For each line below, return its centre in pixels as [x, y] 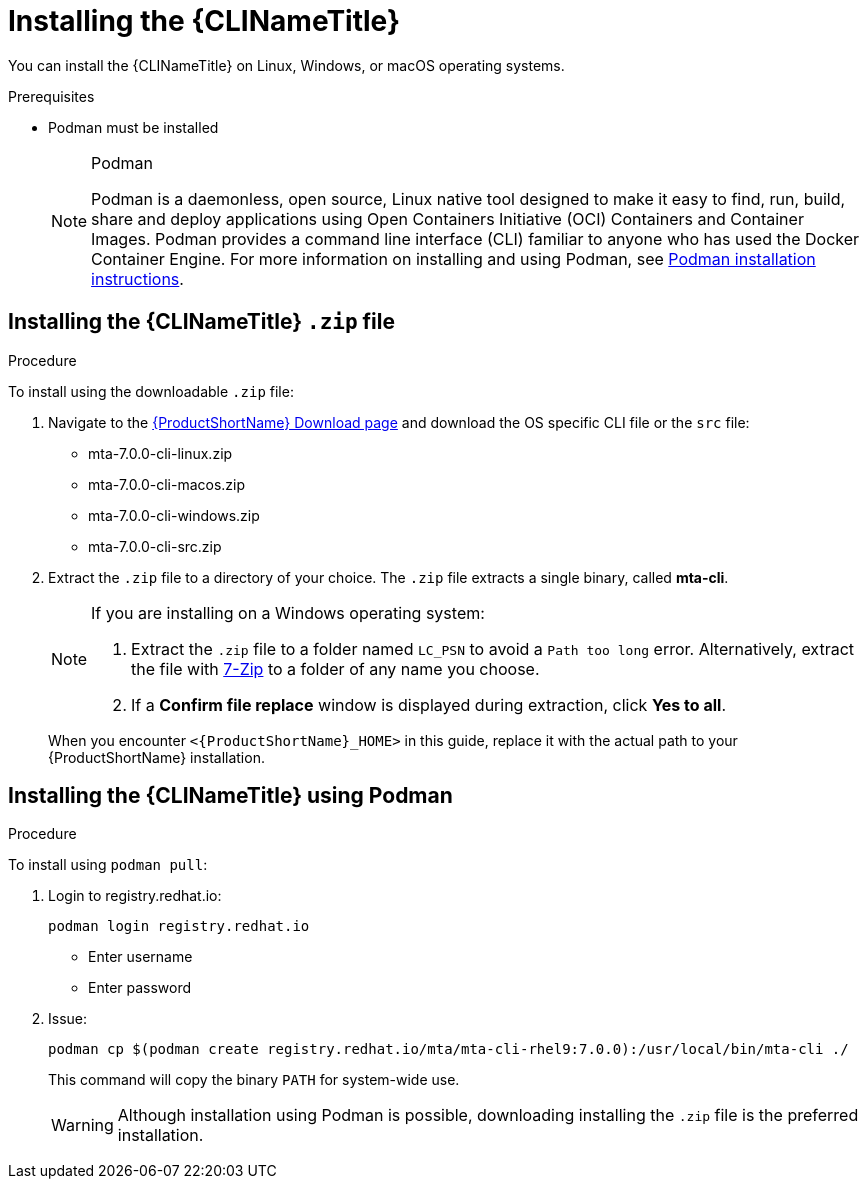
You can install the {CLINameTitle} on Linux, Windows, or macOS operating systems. [286, 65]
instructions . [137, 278]
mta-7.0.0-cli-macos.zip [167, 484]
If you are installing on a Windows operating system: [288, 612]
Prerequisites [51, 96]
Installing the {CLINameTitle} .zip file [201, 322]
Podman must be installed [133, 127]
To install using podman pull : [108, 865]
